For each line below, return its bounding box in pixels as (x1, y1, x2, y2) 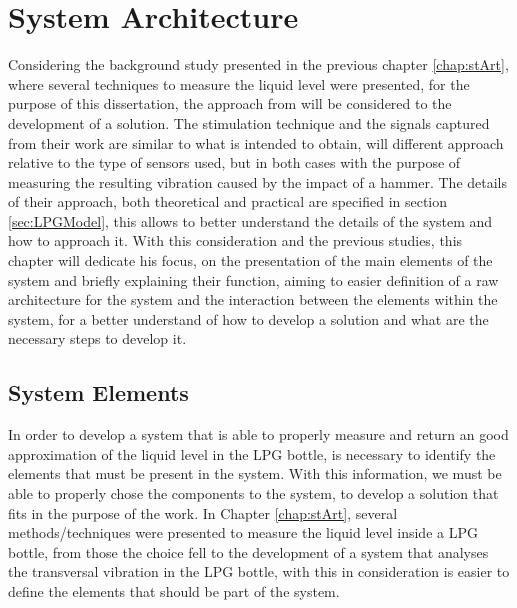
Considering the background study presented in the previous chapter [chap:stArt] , (8, 54, 509, 75)
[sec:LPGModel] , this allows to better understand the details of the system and (8, 210, 493, 231)
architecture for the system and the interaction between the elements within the (8, 289, 498, 310)
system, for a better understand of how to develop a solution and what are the (8, 308, 489, 329)
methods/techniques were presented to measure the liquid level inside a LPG (8, 522, 478, 543)
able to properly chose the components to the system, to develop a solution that (8, 483, 499, 504)
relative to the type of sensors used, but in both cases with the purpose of (8, 152, 461, 173)
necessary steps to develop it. (8, 328, 187, 349)
